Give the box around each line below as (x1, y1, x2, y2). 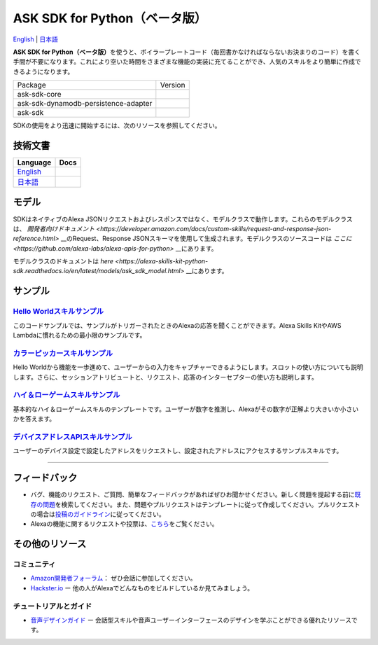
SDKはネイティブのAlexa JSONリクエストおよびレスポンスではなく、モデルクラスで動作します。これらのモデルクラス (13, 214, 353, 223)
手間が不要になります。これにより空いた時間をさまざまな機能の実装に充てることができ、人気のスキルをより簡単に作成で (13, 57, 362, 66)
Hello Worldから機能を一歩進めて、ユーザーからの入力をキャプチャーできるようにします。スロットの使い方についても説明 (13, 363, 363, 371)
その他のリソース (13, 538, 87, 550)
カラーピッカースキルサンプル (13, 348, 113, 358)
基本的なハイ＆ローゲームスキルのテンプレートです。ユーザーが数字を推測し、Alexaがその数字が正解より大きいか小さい (13, 405, 359, 413)
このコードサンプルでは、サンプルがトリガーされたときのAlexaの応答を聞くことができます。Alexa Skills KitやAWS (13, 321, 342, 329)
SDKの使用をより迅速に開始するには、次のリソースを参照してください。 (13, 121, 221, 130)
